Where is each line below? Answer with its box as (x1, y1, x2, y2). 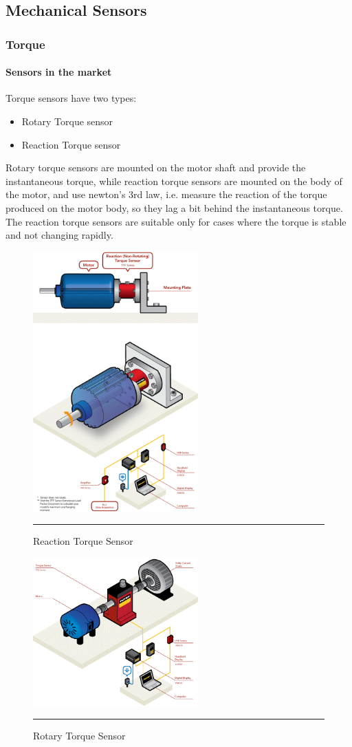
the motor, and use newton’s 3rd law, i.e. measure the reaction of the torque (5, 187, 327, 202)
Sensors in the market (5, 65, 112, 79)
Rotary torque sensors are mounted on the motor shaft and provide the (5, 160, 306, 175)
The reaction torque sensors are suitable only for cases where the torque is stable (5, 214, 346, 228)
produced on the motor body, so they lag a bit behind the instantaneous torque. (5, 200, 343, 215)
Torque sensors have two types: (5, 91, 137, 105)
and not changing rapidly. (5, 228, 113, 242)
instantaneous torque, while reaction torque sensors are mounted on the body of (5, 173, 342, 188)
